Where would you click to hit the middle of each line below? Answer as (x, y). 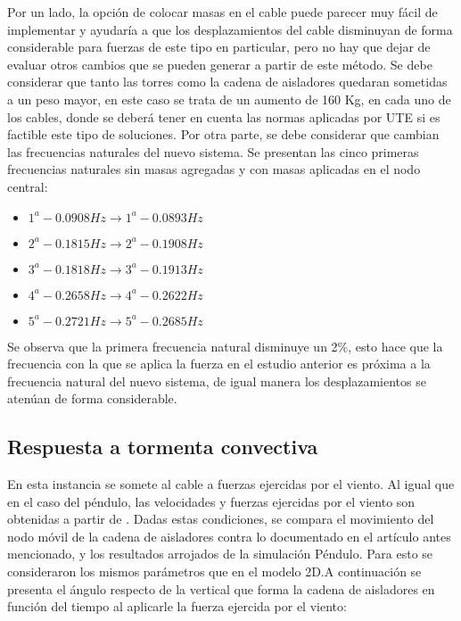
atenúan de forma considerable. (92, 398)
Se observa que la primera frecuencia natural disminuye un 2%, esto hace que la (225, 346)
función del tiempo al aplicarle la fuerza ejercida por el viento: (177, 606)
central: (28, 186)
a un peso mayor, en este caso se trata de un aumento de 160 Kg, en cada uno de (229, 99)
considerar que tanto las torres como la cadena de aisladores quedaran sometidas (227, 82)
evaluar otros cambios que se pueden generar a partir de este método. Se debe (220, 64)
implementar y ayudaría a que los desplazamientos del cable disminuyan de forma (230, 29)
